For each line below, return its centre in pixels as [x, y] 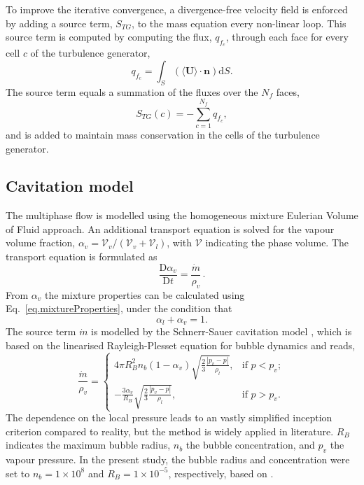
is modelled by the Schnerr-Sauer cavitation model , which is [222, 331]
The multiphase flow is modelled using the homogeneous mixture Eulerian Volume [182, 215]
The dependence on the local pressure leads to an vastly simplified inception [169, 417]
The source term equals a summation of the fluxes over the [132, 91]
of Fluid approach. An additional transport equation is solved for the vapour [170, 229]
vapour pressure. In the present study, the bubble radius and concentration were [178, 459]
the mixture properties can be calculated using [145, 294]
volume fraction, [41, 242]
